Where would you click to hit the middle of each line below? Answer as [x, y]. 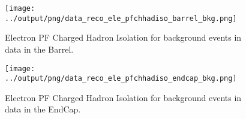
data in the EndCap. [43, 109]
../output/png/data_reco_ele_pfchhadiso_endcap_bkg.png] [121, 79]
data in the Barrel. [39, 49]
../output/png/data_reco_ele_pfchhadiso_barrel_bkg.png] [121, 18]
